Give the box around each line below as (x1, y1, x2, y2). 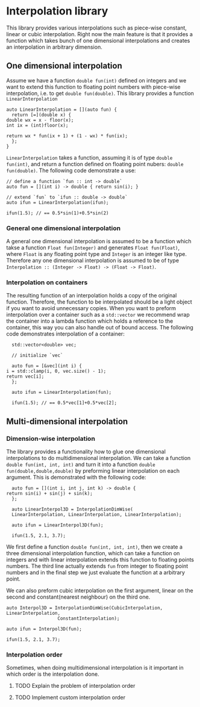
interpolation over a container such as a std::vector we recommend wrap (6, 311, 190, 319)
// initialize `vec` (11, 352, 63, 359)
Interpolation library (6, 4, 108, 18)
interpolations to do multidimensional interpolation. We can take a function (6, 455, 191, 462)
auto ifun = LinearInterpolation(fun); (11, 390, 112, 396)
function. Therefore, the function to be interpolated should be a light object (6, 298, 193, 305)
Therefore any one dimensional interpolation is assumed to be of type (6, 257, 180, 264)
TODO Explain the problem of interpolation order (14, 682, 136, 690)
